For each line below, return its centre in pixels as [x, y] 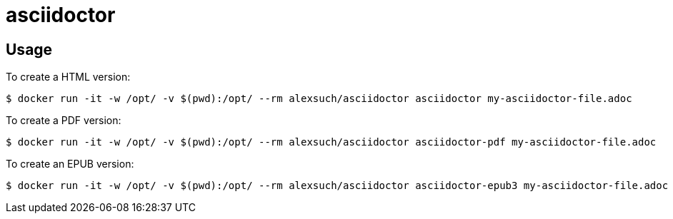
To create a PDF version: [64, 121]
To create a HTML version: [68, 77]
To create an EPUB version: [70, 164]
